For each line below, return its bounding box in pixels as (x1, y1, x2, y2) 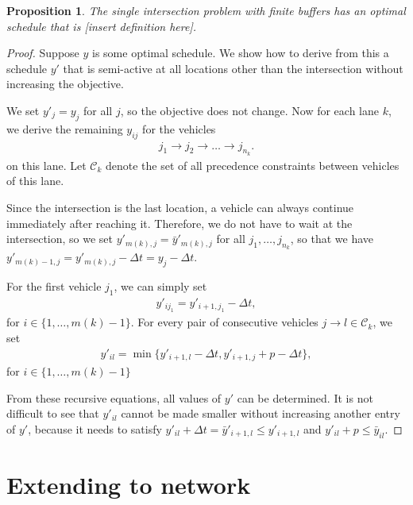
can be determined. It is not (237, 389, 373, 406)
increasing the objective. (6, 75, 124, 92)
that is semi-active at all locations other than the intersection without (63, 60, 403, 76)
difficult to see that (6, 405, 99, 422)
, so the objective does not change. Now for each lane (120, 102, 379, 118)
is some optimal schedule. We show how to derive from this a (92, 44, 389, 61)
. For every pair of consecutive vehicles (130, 314, 318, 330)
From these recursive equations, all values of (6, 389, 222, 406)
